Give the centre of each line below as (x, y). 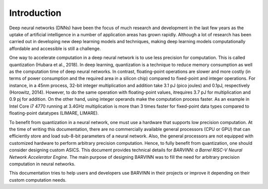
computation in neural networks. (42, 164)
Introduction (35, 13)
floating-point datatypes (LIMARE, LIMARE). (54, 113)
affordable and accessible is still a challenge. (55, 48)
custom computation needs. (38, 180)
